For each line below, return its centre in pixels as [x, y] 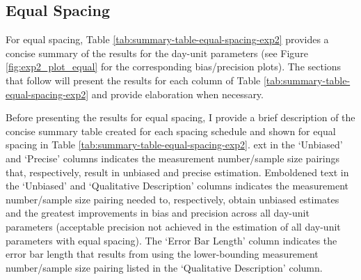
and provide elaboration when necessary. [177, 94]
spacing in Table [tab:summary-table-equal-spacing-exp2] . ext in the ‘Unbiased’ [174, 145]
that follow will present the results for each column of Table [133, 80]
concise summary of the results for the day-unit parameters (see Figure [157, 53]
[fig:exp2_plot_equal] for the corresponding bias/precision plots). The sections [174, 67]
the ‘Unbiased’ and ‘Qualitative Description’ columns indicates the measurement [177, 186]
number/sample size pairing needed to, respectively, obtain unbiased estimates [173, 199]
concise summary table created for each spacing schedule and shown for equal [171, 131]
